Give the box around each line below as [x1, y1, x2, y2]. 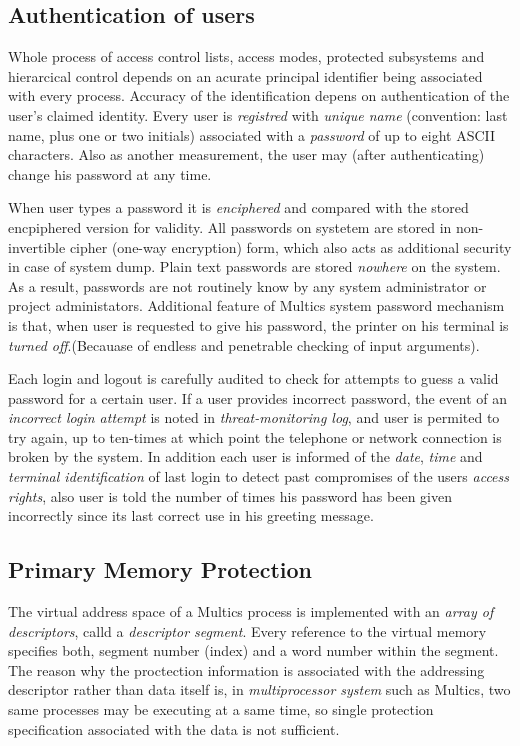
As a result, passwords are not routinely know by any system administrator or [8, 275, 487, 296]
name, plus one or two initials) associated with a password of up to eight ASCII [8, 124, 496, 145]
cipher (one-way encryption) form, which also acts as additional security [69, 236, 512, 257]
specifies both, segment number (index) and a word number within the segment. [8, 640, 499, 661]
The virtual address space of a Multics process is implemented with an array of [8, 601, 494, 622]
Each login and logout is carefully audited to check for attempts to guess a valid [8, 368, 499, 389]
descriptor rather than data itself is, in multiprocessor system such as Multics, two [8, 679, 511, 700]
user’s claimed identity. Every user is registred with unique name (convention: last [8, 104, 508, 125]
